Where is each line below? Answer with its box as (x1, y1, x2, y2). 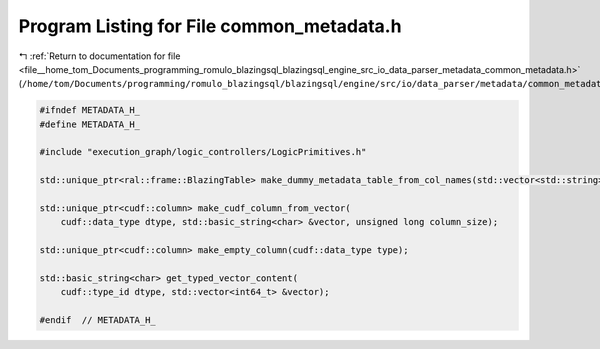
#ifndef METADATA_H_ (39, 105, 140, 116)
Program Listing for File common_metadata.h (18, 15, 402, 37)
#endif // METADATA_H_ (39, 315, 157, 326)
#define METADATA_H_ (39, 118, 140, 130)
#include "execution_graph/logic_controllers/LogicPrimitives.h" (39, 146, 367, 158)
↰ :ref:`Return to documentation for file (18, 50, 181, 62)
